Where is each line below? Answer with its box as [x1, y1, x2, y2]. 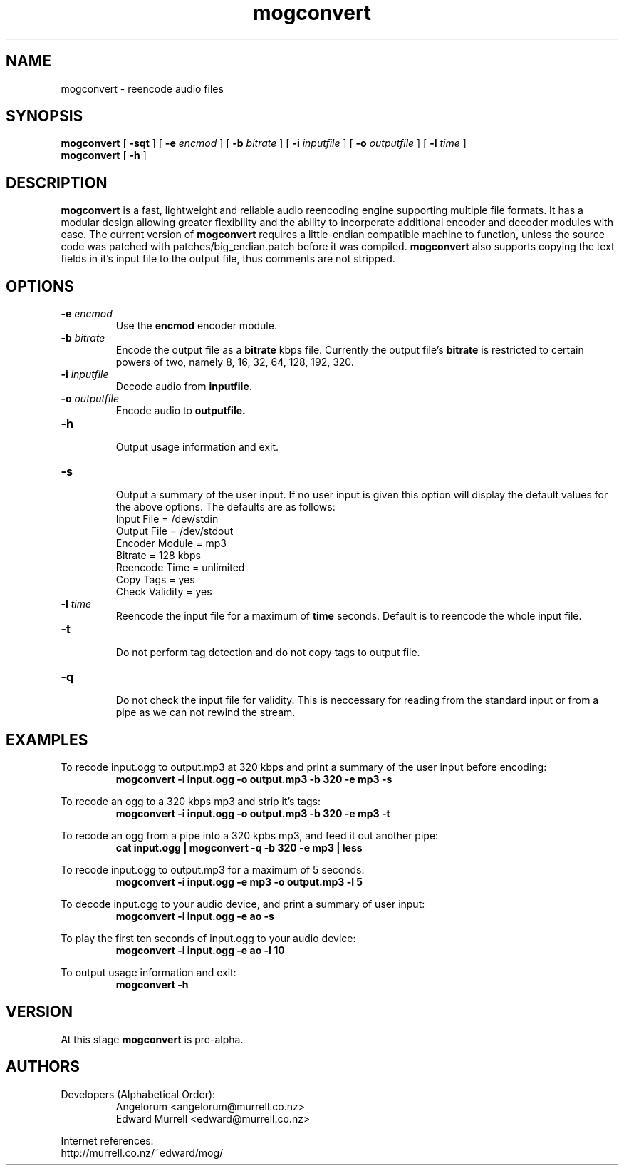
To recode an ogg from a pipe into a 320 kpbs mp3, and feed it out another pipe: [61, 829, 439, 842]
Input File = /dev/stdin [115, 513, 219, 526]
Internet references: [61, 1134, 154, 1147]
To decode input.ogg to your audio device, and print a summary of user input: [61, 897, 425, 910]
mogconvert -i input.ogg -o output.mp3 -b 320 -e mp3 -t [115, 807, 390, 819]
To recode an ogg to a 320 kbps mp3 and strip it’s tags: [61, 794, 321, 807]
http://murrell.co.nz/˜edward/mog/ [61, 1146, 224, 1159]
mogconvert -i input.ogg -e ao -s [115, 909, 274, 922]
